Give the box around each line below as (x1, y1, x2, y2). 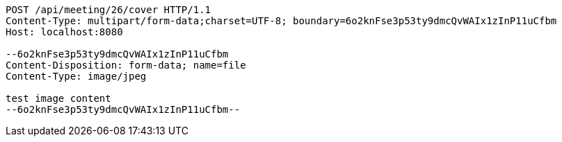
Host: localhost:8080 (6, 26, 123, 37)
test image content (6, 93, 111, 104)
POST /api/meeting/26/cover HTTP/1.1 (6, 4, 211, 15)
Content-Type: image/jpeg (6, 71, 147, 82)
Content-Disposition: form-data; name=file (6, 60, 246, 71)
